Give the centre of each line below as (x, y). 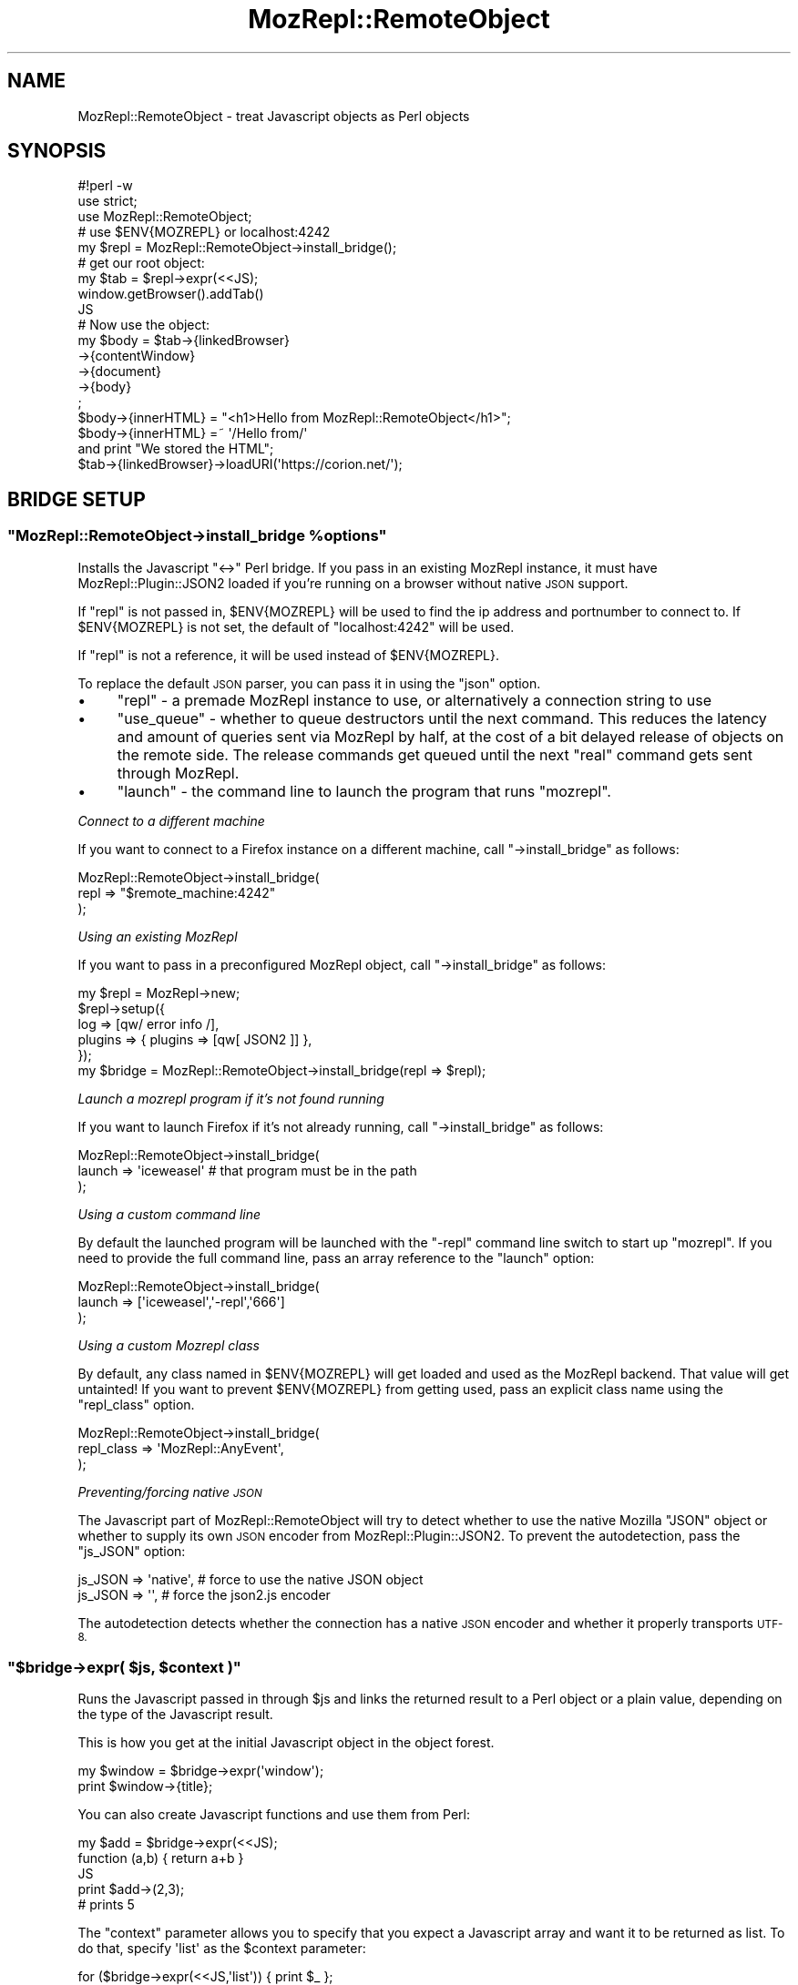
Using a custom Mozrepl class (169, 1345)
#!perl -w (105, 186)
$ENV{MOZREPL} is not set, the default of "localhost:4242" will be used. (296, 626)
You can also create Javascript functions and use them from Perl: (274, 1815)
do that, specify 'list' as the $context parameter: (222, 1949)
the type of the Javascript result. (175, 1715)
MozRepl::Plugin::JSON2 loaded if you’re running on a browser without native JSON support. (353, 583)
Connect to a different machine (171, 820)
